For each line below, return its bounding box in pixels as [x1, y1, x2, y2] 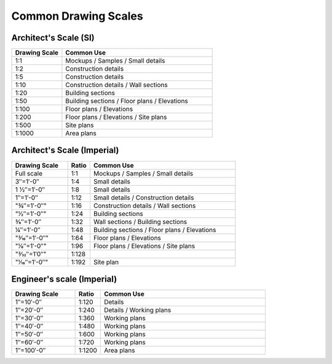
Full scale [15, 169, 43, 177]
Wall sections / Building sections [93, 217, 188, 226]
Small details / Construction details [93, 193, 194, 202]
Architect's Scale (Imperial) [11, 145, 119, 156]
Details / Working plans [103, 306, 172, 314]
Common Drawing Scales [11, 9, 144, 23]
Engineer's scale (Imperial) [11, 274, 117, 284]
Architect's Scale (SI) [11, 33, 95, 43]
